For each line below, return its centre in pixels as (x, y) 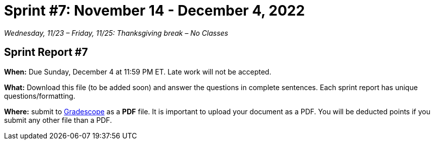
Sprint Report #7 (46, 52)
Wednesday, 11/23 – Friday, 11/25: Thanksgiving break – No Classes (116, 33)
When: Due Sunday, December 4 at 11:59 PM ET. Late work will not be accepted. (138, 71)
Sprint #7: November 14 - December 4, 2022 (155, 11)
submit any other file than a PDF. (58, 120)
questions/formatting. (40, 96)
